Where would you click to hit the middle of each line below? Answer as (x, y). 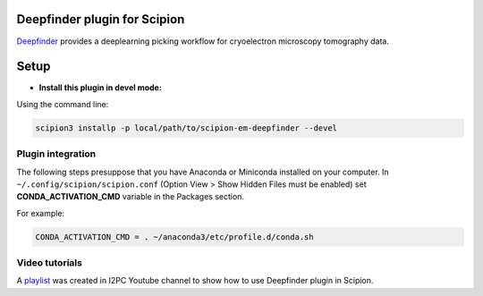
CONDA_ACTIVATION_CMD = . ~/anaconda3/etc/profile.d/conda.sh (174, 237)
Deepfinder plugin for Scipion (101, 19)
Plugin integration (56, 154)
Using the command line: (63, 104)
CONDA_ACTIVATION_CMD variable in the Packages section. (131, 197)
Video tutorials (49, 263)
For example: (41, 213)
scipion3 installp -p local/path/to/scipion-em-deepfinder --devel (186, 128)
